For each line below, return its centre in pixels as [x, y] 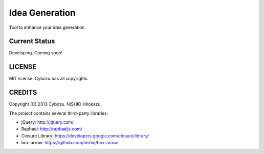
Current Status [32, 41]
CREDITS [23, 93]
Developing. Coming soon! [36, 53]
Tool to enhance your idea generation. [47, 27]
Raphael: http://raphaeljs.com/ [52, 129]
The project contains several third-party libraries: [59, 113]
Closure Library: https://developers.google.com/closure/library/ [85, 136]
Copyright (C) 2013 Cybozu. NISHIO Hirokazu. [55, 104]
